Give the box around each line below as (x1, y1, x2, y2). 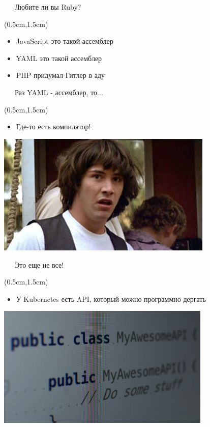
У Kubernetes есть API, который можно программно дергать (16, 293, 206, 304)
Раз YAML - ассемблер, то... (14, 87, 103, 97)
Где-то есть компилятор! (16, 121, 91, 132)
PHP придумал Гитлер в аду (16, 70, 105, 80)
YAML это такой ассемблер (16, 52, 102, 63)
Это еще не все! (14, 259, 64, 270)
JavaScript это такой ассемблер (16, 36, 113, 46)
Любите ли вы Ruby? (14, 2, 81, 12)
